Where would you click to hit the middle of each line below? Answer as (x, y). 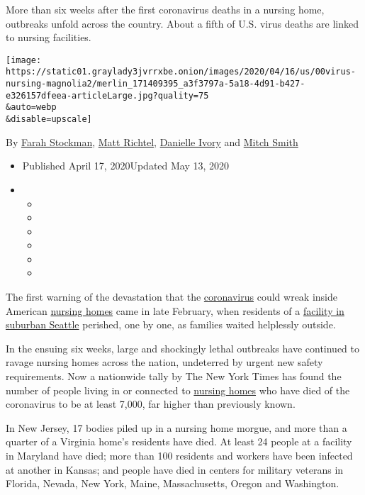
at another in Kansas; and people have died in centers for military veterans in (175, 469)
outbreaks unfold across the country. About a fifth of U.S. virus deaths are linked (182, 23)
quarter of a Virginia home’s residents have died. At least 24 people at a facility (179, 441)
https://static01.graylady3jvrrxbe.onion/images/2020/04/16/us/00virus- (181, 72)
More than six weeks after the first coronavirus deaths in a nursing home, (165, 9)
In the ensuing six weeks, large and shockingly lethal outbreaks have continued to (183, 348)
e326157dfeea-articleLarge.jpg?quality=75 (107, 95)
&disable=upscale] (49, 119)
